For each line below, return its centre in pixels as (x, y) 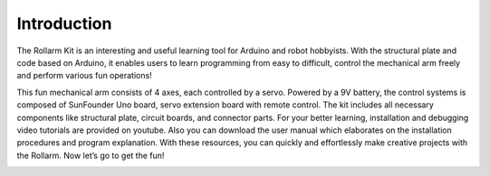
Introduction (64, 23)
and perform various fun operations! (85, 76)
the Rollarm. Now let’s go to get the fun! (91, 155)
